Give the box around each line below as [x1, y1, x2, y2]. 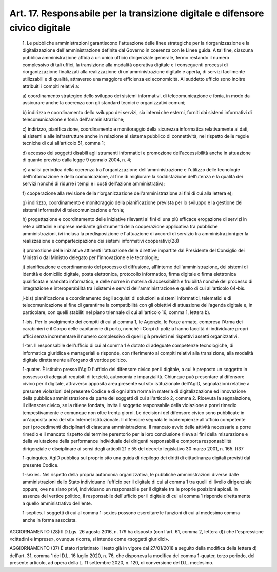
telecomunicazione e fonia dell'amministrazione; [22, 116, 125, 123]
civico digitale [9, 22, 71, 33]
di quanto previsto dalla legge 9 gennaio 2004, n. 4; [22, 157, 132, 163]
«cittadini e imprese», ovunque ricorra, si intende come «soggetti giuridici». [9, 536, 169, 542]
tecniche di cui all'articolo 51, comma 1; [22, 140, 105, 146]
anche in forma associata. [22, 517, 77, 523]
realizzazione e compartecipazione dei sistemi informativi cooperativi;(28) [22, 238, 180, 244]
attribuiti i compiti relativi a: [22, 83, 80, 89]
